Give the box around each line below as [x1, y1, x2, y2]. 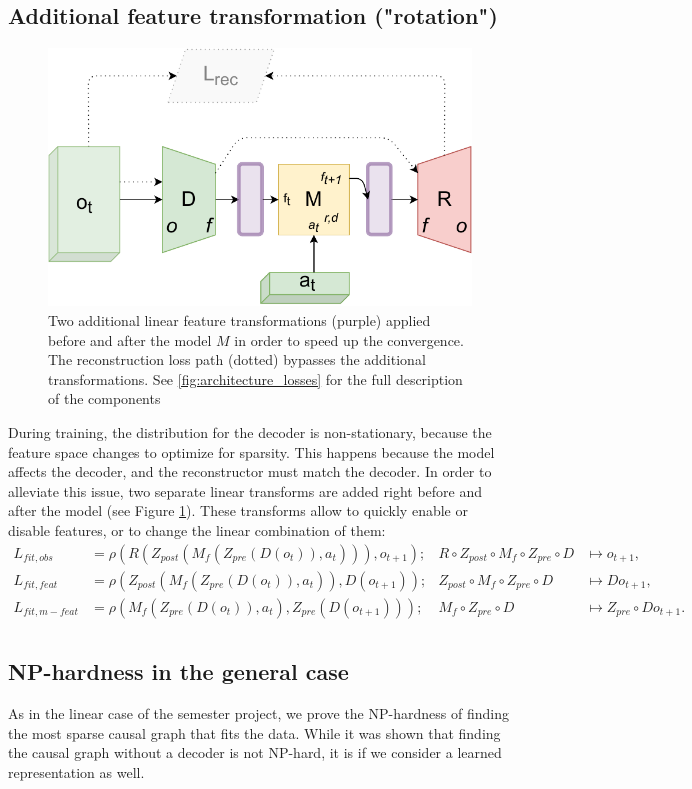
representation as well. [8, 761, 145, 782]
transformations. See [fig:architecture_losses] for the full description [48, 368, 463, 389]
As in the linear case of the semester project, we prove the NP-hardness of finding [8, 702, 509, 723]
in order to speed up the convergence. [234, 329, 464, 350]
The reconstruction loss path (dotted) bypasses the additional [48, 349, 426, 370]
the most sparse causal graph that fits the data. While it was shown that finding [8, 722, 501, 743]
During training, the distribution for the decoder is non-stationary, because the [8, 422, 492, 443]
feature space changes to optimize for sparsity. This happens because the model [8, 441, 495, 462]
